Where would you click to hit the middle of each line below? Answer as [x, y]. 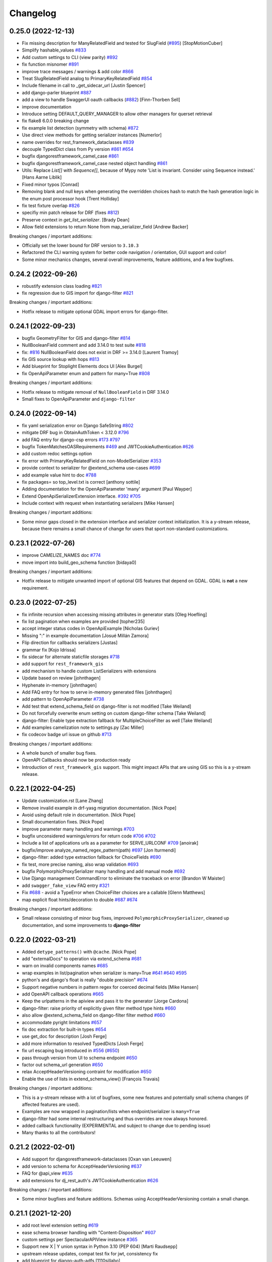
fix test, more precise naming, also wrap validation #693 [80, 864]
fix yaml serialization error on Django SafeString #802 [78, 425]
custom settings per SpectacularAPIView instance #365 [80, 1240]
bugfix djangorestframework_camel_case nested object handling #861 [95, 163]
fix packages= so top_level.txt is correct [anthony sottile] [81, 482]
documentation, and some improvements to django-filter [81, 925]
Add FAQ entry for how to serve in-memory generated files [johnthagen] [97, 692]
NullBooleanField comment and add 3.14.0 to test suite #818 [84, 345]
